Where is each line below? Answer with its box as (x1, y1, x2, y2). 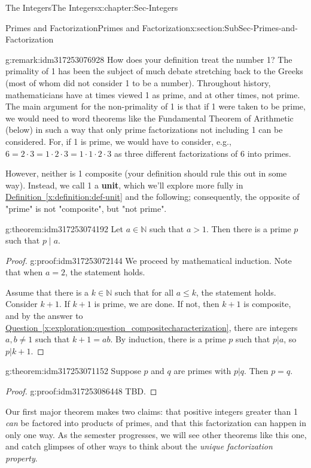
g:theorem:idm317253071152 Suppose (5, 364, 141, 377)
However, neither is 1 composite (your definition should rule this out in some (5, 167, 287, 180)
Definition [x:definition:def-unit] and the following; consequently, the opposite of (5, 190, 300, 203)
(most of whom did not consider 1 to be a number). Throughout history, (5, 76, 271, 89)
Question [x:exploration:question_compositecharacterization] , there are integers (5, 321, 298, 333)
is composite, (243, 297, 291, 310)
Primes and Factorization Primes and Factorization (5, 21, 191, 34)
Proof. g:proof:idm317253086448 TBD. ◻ (5, 385, 157, 397)
